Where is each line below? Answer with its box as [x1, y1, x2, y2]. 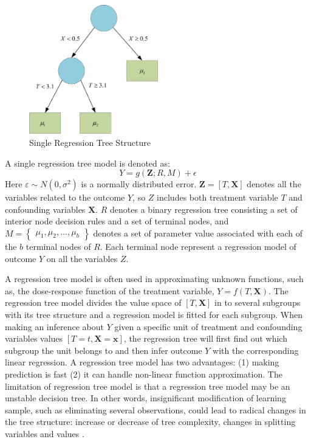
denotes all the [247, 178, 301, 190]
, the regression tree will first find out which [123, 332, 287, 345]
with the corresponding [213, 344, 299, 356]
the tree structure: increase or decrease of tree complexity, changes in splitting [5, 415, 296, 428]
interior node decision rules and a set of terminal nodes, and [5, 215, 229, 227]
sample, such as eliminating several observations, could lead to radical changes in [5, 403, 306, 416]
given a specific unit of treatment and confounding [114, 320, 302, 333]
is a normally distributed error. [81, 178, 197, 190]
